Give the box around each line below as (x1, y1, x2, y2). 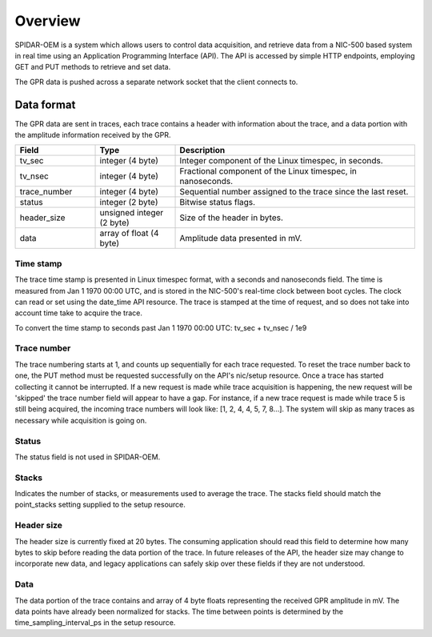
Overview (14, 12, 81, 30)
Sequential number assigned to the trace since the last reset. (179, 186, 409, 198)
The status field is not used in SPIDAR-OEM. (14, 452, 161, 462)
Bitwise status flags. (179, 197, 256, 208)
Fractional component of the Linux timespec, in (179, 166, 358, 177)
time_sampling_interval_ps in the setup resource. (14, 618, 176, 627)
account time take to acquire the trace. (14, 308, 143, 318)
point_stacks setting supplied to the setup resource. (14, 500, 186, 510)
